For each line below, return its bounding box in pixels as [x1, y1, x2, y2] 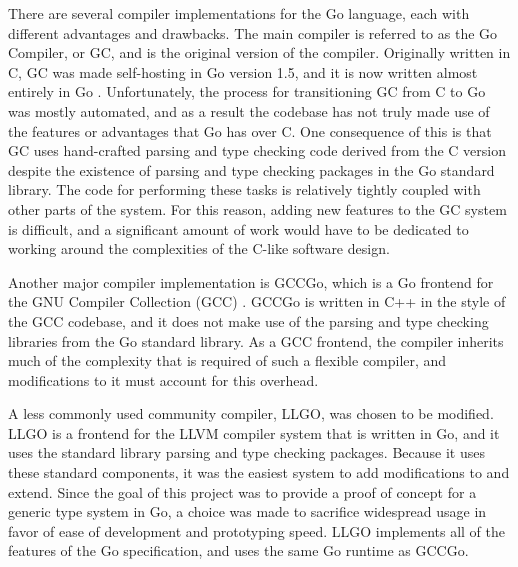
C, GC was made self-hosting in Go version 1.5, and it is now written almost [8, 61, 478, 82]
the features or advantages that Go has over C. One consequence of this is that [8, 120, 492, 141]
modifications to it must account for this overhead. [8, 369, 319, 390]
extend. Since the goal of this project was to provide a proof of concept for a [8, 481, 477, 502]
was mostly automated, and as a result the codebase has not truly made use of [8, 100, 490, 121]
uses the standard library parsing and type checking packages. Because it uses [8, 442, 485, 463]
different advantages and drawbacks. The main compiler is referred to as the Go [8, 22, 498, 43]
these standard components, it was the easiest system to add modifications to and [8, 462, 510, 483]
